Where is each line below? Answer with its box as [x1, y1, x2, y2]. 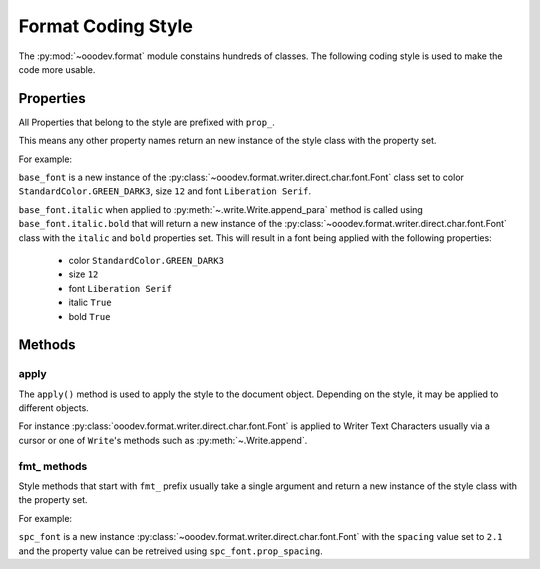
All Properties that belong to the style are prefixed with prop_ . [18, 116, 275, 128]
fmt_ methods [18, 459, 88, 473]
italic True [68, 296, 112, 309]
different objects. [18, 402, 89, 414]
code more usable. [18, 63, 96, 75]
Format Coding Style [18, 15, 194, 37]
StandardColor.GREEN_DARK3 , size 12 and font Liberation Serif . [18, 185, 312, 197]
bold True [68, 310, 111, 322]
